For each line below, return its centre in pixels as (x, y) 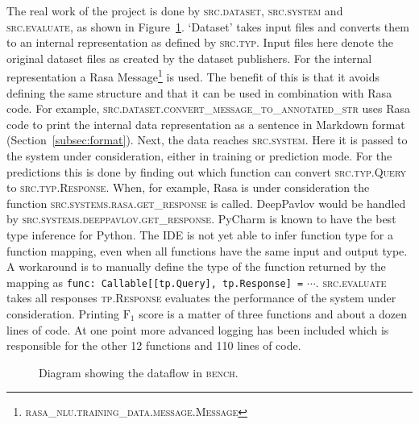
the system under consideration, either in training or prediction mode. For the (199, 156)
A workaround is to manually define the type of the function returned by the (196, 266)
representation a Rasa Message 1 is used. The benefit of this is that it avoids (193, 76)
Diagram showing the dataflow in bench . (139, 372)
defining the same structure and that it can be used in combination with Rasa (199, 92)
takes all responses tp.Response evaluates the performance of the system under (201, 298)
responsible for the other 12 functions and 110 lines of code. (154, 345)
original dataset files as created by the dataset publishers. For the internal (189, 58)
